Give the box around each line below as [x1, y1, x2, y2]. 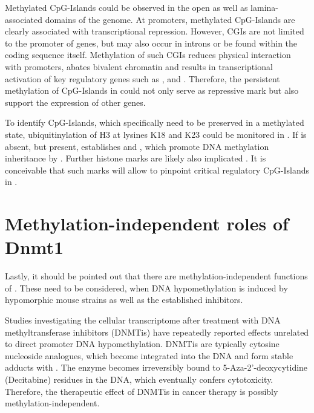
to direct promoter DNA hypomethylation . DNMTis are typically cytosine [5, 337, 280, 350]
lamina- [250, 1, 279, 13]
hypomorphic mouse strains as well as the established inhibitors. [5, 293, 243, 306]
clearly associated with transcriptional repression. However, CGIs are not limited [5, 25, 304, 37]
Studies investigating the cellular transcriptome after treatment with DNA [5, 314, 281, 326]
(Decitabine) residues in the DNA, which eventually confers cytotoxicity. [5, 372, 273, 385]
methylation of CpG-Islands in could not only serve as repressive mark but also [5, 84, 299, 97]
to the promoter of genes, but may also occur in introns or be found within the [5, 36, 298, 49]
